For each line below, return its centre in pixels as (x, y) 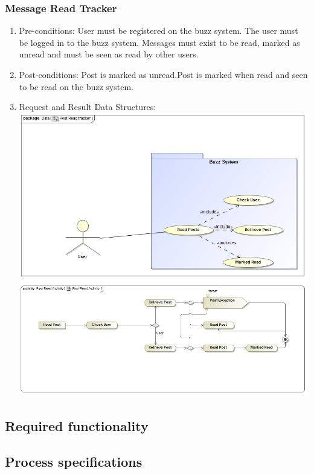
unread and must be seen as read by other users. (109, 54)
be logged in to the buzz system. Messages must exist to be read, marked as (159, 42)
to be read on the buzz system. (76, 86)
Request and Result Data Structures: (88, 107)
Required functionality (77, 426)
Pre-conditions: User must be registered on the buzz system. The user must (159, 31)
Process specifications (74, 462)
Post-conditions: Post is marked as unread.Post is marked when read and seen (163, 74)
